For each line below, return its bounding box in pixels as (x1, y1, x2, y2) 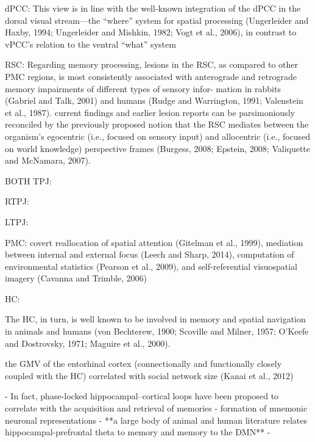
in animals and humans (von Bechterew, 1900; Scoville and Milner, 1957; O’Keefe (5, 325, 309, 338)
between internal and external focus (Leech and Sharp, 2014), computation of (5, 248, 294, 261)
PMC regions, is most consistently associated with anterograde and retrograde (5, 70, 297, 82)
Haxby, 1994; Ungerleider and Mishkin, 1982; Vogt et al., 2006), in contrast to (5, 26, 297, 38)
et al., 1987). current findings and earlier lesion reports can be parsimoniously (5, 106, 295, 118)
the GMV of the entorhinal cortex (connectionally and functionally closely (5, 357, 282, 370)
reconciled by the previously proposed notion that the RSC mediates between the (5, 118, 309, 131)
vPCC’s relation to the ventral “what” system (5, 37, 176, 50)
